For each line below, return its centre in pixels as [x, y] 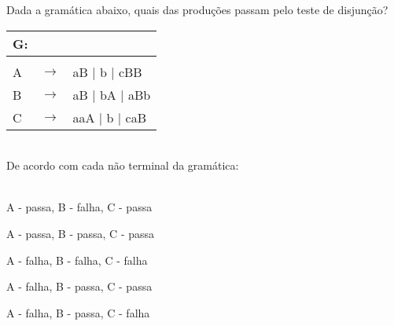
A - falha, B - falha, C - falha [77, 260]
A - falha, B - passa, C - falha [78, 312]
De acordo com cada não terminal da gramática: [123, 165]
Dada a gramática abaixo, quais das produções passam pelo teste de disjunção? [197, 9]
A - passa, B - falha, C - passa [79, 207]
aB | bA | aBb [112, 94]
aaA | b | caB [109, 117]
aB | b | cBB [107, 71]
